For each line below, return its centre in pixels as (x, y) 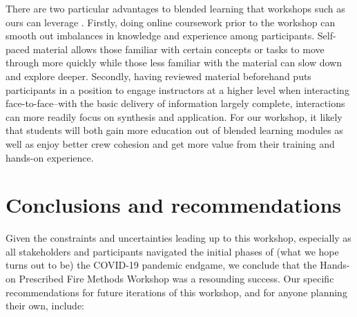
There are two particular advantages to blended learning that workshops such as (175, 8)
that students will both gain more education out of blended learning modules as (174, 130)
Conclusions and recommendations (174, 205)
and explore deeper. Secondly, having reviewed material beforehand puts (158, 76)
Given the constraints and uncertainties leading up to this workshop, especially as (178, 238)
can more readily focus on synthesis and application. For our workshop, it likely (174, 116)
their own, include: (45, 306)
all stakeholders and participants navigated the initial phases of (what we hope (172, 251)
